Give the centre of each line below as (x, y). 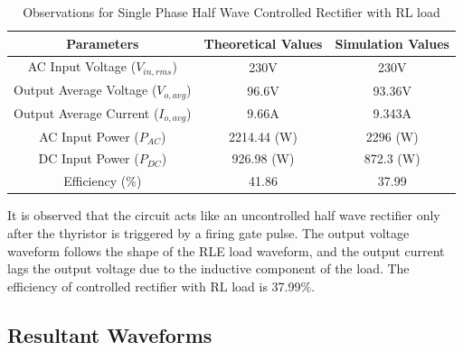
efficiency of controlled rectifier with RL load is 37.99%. (161, 286)
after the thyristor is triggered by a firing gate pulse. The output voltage (208, 232)
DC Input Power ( (89, 158)
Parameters (103, 43)
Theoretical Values (263, 43)
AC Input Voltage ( (82, 66)
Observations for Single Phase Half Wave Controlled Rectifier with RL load (231, 12)
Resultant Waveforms (110, 334)
